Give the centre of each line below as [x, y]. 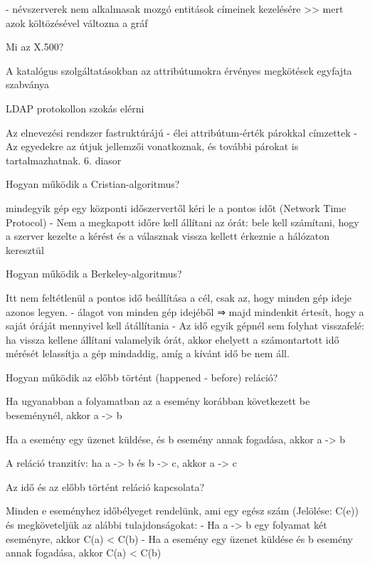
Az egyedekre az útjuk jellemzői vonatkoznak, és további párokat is [152, 146]
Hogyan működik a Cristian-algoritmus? [93, 184]
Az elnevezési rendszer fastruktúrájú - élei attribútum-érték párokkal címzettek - [181, 132]
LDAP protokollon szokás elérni [75, 108]
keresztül [25, 249]
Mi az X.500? [35, 47]
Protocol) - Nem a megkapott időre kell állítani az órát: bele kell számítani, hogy [183, 222]
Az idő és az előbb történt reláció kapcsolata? [105, 486]
